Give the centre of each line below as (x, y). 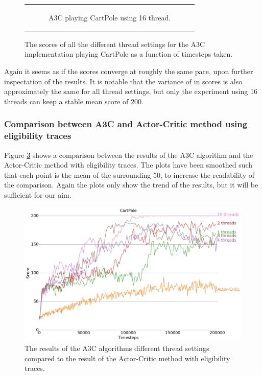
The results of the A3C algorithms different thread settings (117, 348)
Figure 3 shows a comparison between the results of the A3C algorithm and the (129, 155)
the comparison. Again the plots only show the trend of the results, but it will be (131, 185)
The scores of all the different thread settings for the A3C (115, 44)
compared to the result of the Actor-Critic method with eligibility (127, 358)
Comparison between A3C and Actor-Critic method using (126, 124)
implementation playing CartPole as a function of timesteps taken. (129, 54)
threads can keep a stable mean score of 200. (74, 101)
